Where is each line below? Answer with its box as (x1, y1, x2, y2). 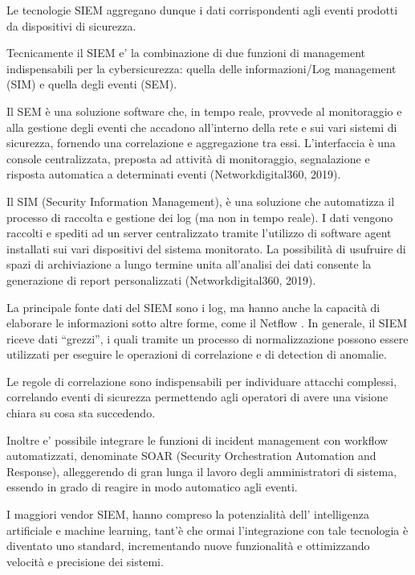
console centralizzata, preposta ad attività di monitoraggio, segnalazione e (6, 150, 370, 166)
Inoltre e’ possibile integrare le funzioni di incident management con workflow (6, 431, 389, 448)
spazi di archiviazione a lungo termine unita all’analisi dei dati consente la (6, 256, 372, 273)
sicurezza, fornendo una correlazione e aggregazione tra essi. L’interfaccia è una (6, 134, 396, 151)
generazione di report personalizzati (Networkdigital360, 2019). (6, 271, 316, 288)
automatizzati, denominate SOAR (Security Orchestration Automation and (6, 447, 376, 464)
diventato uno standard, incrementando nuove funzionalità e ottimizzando (6, 537, 370, 554)
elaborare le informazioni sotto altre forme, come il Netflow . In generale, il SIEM (6, 314, 408, 331)
